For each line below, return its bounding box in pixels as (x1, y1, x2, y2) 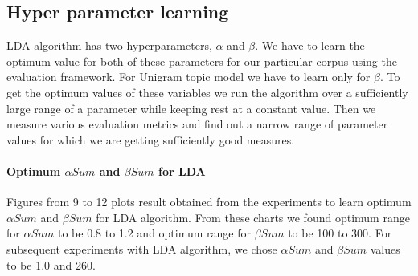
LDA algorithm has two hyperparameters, (6, 37, 212, 54)
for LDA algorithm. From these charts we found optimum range (96, 209, 410, 225)
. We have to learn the (255, 37, 365, 54)
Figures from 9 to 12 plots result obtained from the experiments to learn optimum (6, 193, 412, 210)
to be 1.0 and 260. (6, 256, 96, 273)
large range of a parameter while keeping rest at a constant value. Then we (6, 99, 376, 116)
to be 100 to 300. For (288, 225, 392, 241)
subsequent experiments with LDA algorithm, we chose (6, 240, 277, 257)
